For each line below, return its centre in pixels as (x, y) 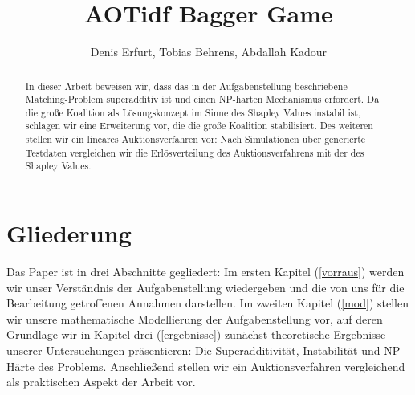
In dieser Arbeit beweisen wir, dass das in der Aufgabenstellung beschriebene (186, 86)
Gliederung (69, 233)
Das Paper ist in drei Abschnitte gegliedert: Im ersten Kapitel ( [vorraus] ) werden (205, 272)
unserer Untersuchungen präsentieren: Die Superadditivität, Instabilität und (193, 350)
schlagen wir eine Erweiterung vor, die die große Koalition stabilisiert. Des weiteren (199, 126)
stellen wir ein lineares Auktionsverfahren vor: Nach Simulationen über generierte (195, 139)
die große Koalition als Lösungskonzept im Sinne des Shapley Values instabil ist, (193, 112)
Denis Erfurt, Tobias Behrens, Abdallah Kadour (209, 52)
